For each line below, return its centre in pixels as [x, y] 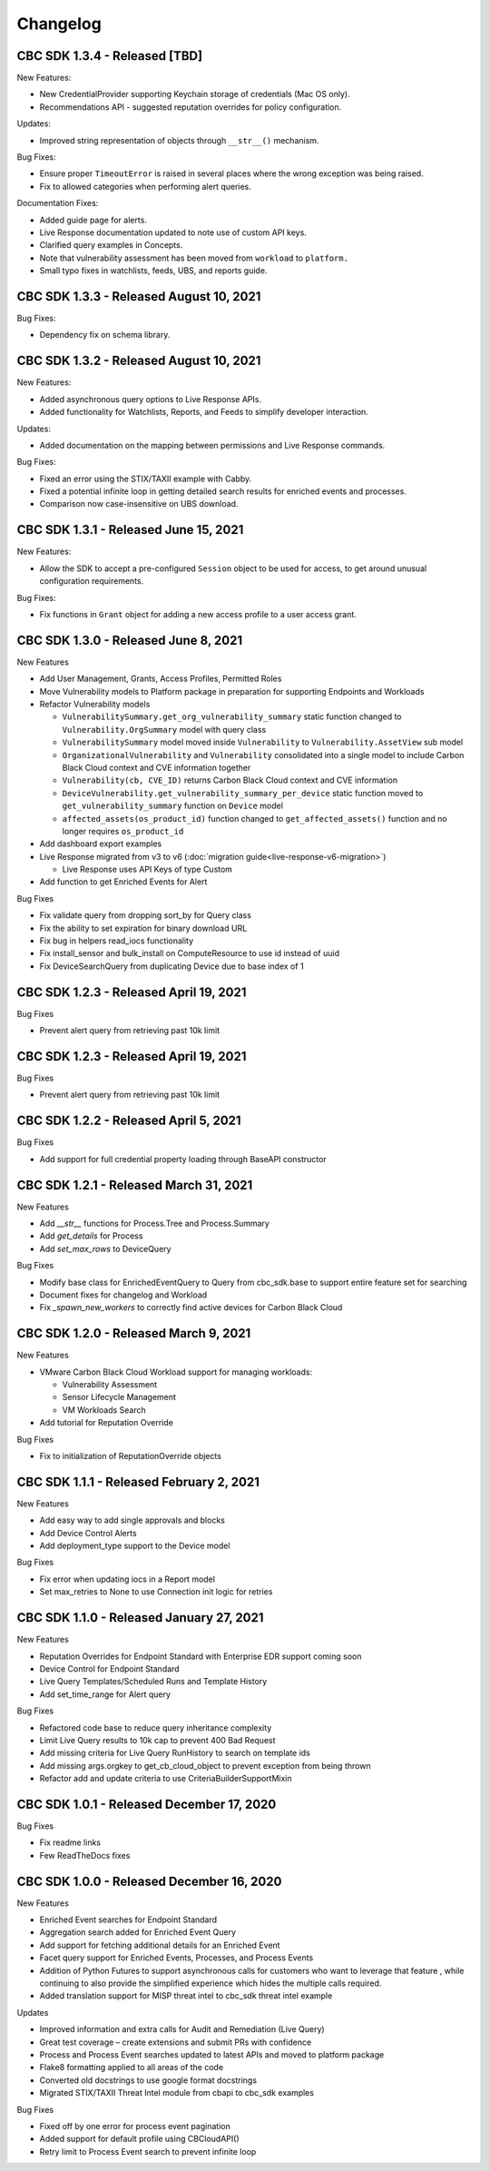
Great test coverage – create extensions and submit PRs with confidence [176, 2042]
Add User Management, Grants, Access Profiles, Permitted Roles [161, 679]
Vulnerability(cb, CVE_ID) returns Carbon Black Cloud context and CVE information [230, 780]
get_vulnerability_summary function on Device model [172, 806]
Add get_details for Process [91, 1236]
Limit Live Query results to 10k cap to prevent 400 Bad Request [157, 1740]
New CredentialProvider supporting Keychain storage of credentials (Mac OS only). [195, 94]
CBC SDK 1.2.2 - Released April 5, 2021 [129, 1121]
